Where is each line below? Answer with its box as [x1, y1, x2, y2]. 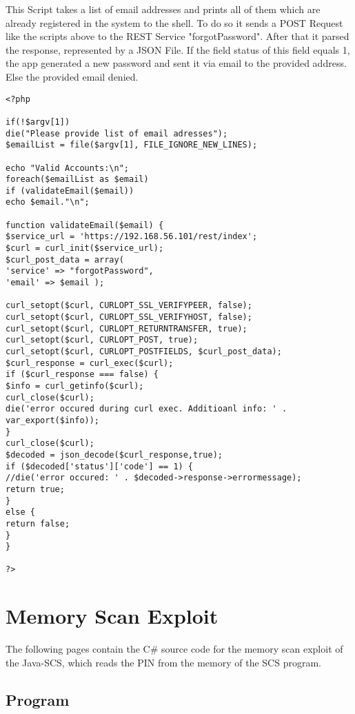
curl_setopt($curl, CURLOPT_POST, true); [6, 335, 199, 345]
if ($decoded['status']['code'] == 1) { [6, 461, 194, 471]
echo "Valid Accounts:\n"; [6, 163, 129, 173]
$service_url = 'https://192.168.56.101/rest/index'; [6, 232, 258, 242]
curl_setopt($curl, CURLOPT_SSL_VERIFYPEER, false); [6, 300, 252, 311]
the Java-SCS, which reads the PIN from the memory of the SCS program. [6, 655, 321, 669]
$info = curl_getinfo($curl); [6, 380, 144, 391]
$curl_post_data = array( [6, 254, 124, 265]
